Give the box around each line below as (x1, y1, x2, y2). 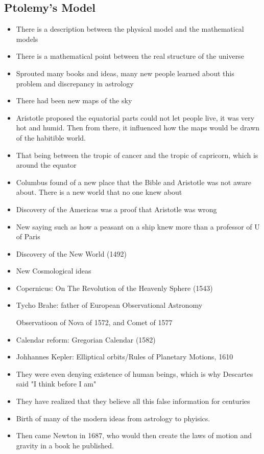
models (16, 33, 38, 44)
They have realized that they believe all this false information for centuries (16, 396, 250, 406)
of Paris (16, 231, 40, 242)
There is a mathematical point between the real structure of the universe (16, 51, 244, 61)
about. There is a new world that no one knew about (16, 187, 182, 197)
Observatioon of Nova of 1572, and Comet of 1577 (16, 317, 173, 328)
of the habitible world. (16, 132, 86, 143)
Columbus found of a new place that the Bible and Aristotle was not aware (16, 176, 251, 187)
